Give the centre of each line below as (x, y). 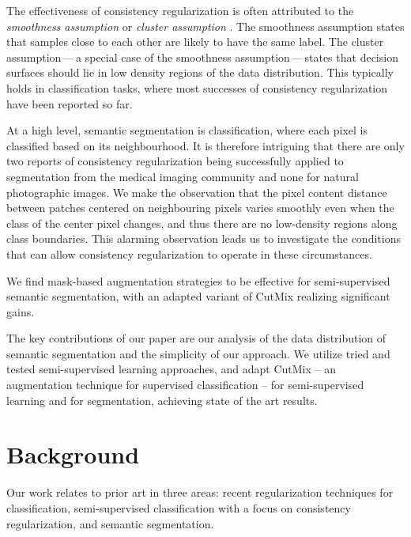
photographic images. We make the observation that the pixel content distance (197, 192)
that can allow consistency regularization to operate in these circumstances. (189, 253)
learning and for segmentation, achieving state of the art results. (162, 400)
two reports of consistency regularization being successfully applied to (175, 161)
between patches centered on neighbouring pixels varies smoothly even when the (200, 208)
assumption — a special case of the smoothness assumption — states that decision (202, 57)
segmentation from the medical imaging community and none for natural (183, 176)
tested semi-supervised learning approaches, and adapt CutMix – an (172, 369)
